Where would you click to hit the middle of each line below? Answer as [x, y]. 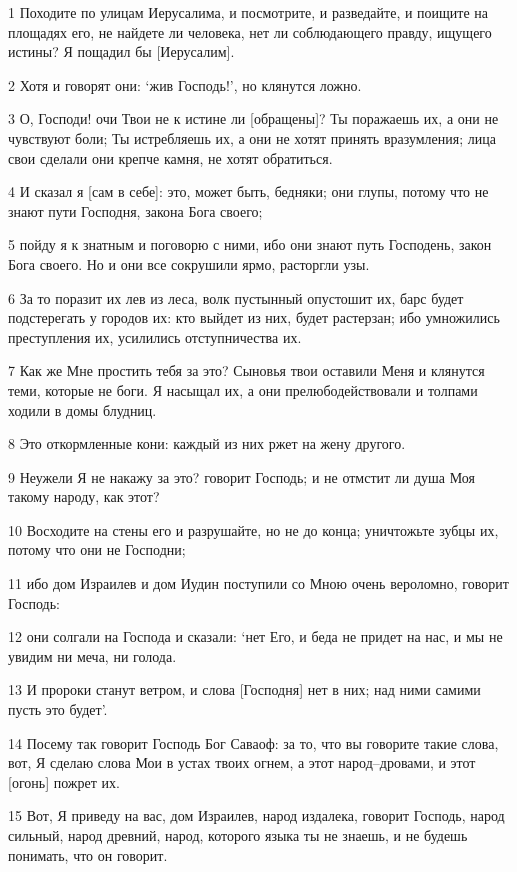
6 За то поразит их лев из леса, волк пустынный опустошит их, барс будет [236, 297]
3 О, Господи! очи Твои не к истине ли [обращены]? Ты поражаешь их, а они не [253, 118]
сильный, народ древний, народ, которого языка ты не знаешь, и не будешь [238, 835]
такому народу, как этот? [84, 496]
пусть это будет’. [58, 709]
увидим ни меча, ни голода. [92, 655]
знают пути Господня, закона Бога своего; [135, 210]
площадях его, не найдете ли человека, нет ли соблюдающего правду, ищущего [250, 31]
